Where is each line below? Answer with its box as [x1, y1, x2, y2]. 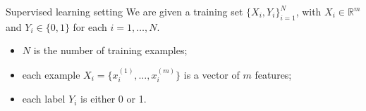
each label [22, 91, 66, 106]
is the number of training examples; [33, 43, 188, 58]
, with [295, 4, 322, 18]
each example [22, 67, 80, 81]
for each [73, 19, 107, 34]
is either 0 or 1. [80, 91, 147, 106]
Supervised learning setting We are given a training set [6, 4, 243, 18]
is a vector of [183, 67, 240, 81]
